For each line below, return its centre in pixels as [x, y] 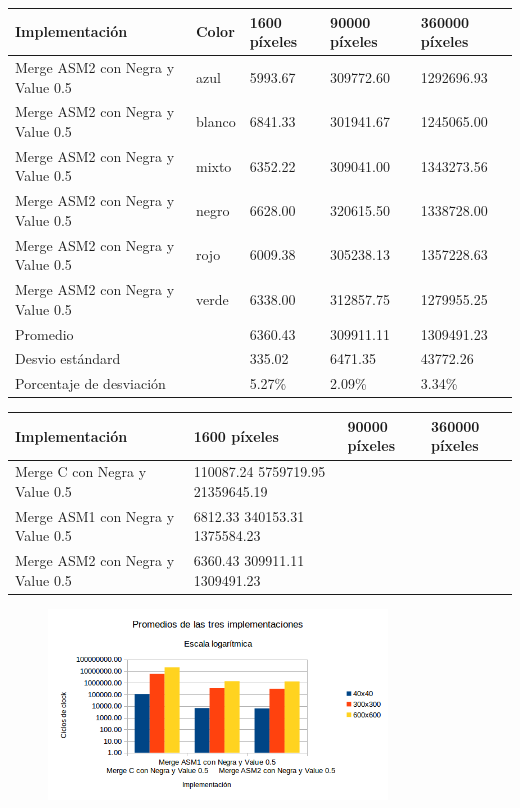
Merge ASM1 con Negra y [95, 515]
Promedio [44, 333]
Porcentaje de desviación [90, 383]
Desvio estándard [68, 358]
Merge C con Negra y [81, 471]
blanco [215, 121]
